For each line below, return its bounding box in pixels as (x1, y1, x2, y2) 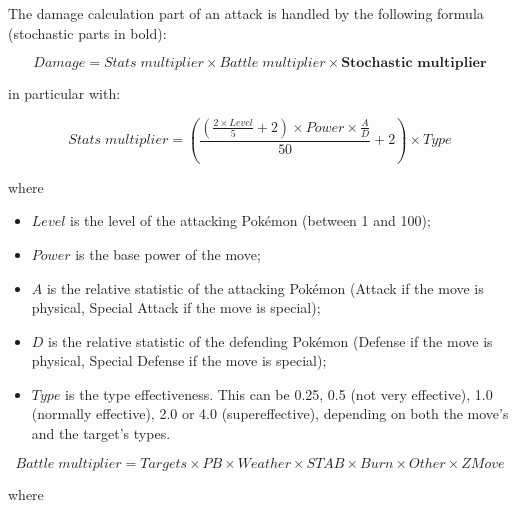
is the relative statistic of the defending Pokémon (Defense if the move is (48, 330, 493, 351)
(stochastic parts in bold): (8, 22, 167, 43)
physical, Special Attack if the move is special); (31, 297, 321, 318)
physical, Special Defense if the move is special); (31, 350, 327, 371)
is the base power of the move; (75, 243, 261, 264)
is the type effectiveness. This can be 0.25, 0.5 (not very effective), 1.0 (65, 383, 493, 404)
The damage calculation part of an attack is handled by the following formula (8, 3, 484, 23)
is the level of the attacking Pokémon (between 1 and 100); (70, 210, 431, 231)
